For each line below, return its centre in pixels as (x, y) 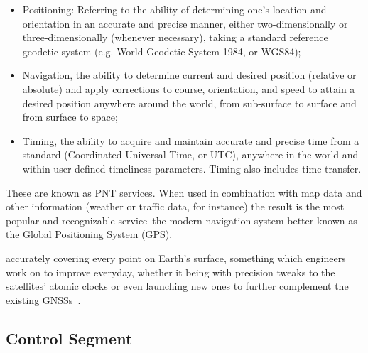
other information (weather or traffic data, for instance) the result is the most (175, 206)
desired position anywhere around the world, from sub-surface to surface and (189, 103)
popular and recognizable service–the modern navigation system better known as (182, 220)
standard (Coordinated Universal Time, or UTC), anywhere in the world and (190, 154)
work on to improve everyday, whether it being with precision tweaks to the (171, 272)
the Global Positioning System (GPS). (89, 234)
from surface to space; (70, 117)
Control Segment (69, 338)
